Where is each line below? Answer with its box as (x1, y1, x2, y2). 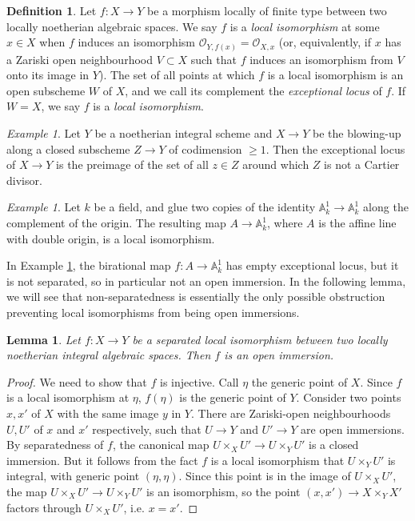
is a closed (309, 436, 359, 453)
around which (242, 156, 309, 173)
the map (6, 483, 47, 499)
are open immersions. (301, 420, 405, 437)
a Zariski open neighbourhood (6, 50, 153, 67)
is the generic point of (179, 389, 286, 406)
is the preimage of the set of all (56, 156, 209, 173)
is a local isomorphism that (210, 451, 345, 468)
